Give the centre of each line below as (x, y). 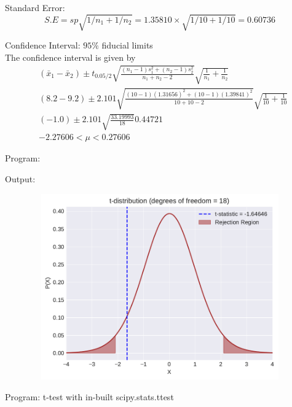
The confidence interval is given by (70, 57)
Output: (20, 179)
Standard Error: (35, 7)
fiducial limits (127, 45)
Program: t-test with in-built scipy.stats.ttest (89, 396)
